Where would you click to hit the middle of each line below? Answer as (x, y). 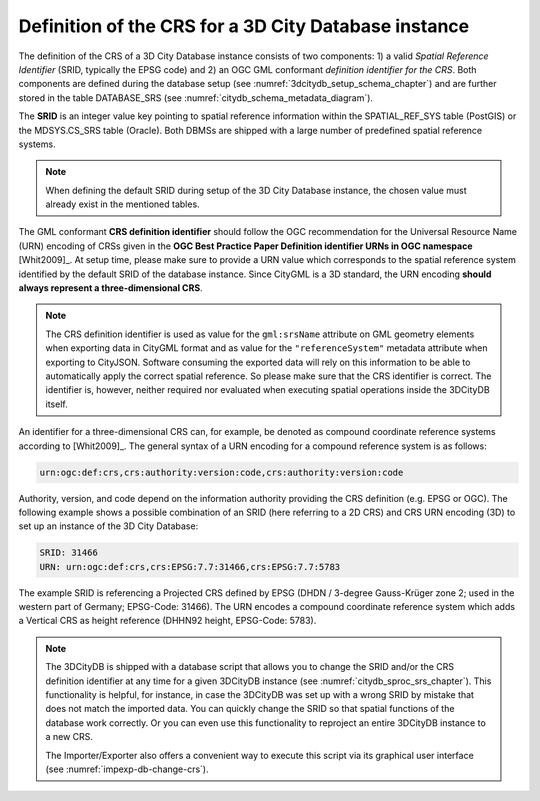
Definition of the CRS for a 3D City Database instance (244, 26)
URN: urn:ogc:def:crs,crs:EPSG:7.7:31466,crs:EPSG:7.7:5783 (190, 566)
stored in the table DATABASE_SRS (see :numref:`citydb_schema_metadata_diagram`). (196, 97)
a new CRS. (69, 737)
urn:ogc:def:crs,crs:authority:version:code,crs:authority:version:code (221, 472)
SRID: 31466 (69, 553)
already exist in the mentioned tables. (122, 204)
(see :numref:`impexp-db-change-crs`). (127, 769)
